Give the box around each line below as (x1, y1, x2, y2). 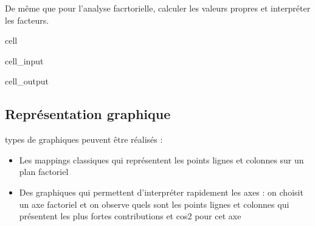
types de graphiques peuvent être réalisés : (5, 133, 163, 146)
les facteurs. (5, 13, 49, 26)
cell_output (5, 75, 49, 87)
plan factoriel (19, 165, 69, 178)
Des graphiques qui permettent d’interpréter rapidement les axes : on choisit (19, 185, 303, 198)
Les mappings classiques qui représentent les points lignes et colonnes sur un (19, 153, 304, 166)
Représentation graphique (5, 104, 171, 123)
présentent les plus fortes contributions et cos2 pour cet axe (19, 210, 241, 222)
